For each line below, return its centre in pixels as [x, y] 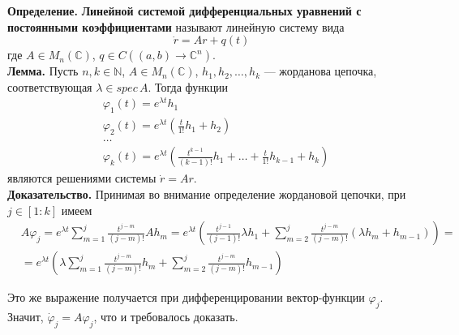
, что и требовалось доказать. [166, 317]
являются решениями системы [82, 178]
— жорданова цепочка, [320, 71]
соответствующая [50, 86]
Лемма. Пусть [43, 71]
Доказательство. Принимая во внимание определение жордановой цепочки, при [207, 193]
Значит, [26, 317]
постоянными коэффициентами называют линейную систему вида [176, 26]
